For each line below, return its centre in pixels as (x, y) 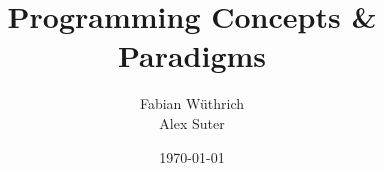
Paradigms (192, 55)
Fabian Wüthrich (192, 103)
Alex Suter (192, 122)
